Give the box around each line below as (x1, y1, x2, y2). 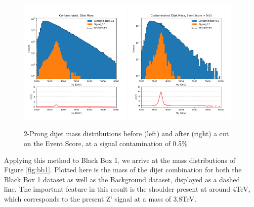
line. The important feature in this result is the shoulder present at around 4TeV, (4, 184, 251, 194)
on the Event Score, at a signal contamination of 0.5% (24, 138, 188, 148)
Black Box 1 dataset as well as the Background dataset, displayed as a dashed (4, 174, 240, 184)
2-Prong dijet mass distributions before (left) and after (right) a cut (24, 128, 229, 139)
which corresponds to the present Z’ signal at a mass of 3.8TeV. (4, 193, 197, 204)
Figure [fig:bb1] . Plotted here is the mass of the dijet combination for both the (4, 164, 242, 175)
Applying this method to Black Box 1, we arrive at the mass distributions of (4, 155, 235, 165)
